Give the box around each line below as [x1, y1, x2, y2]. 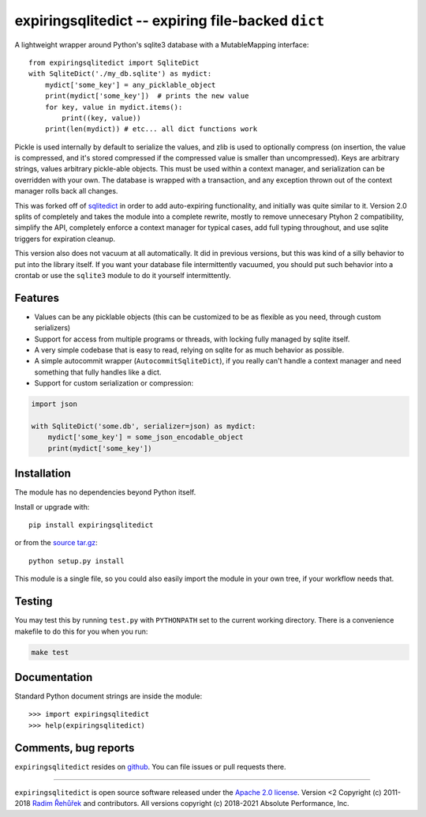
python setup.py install [28, 556, 125, 565]
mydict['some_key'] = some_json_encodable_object [47, 433, 244, 442]
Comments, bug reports [14, 741, 135, 755]
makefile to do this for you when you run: [14, 627, 148, 636]
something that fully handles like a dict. [34, 367, 162, 377]
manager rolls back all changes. [14, 186, 118, 196]
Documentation [14, 670, 93, 683]
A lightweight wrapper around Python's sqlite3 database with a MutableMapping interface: [14, 40, 309, 49]
